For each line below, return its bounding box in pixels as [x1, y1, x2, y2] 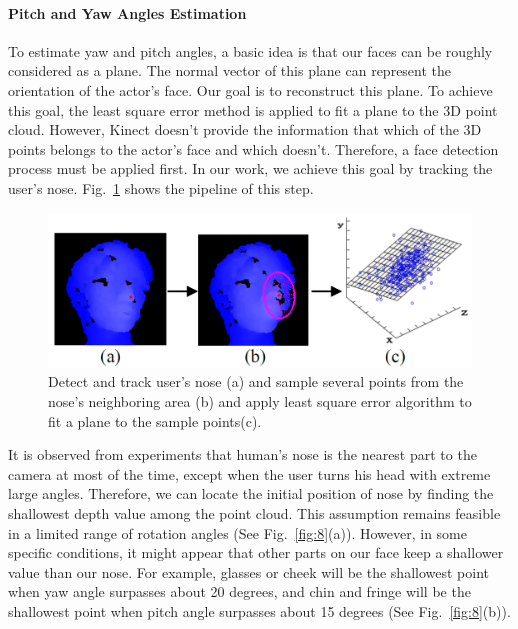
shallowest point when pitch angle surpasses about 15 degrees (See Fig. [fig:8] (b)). [8, 600, 511, 621]
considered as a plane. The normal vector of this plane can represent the [8, 60, 452, 81]
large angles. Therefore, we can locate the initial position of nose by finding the [8, 483, 494, 504]
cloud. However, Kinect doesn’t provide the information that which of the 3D [8, 119, 482, 140]
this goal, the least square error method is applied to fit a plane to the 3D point [8, 99, 498, 120]
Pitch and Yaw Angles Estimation [8, 2, 247, 23]
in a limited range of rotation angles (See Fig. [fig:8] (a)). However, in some [8, 522, 467, 543]
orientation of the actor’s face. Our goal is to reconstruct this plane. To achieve [8, 79, 493, 100]
